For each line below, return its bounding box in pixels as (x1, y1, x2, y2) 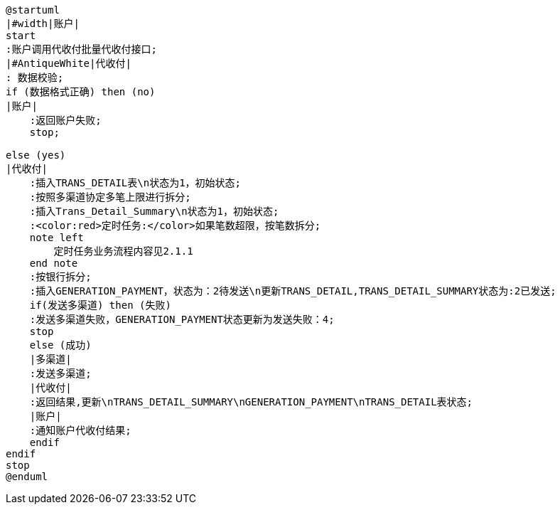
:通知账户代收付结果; (29, 425, 131, 436)
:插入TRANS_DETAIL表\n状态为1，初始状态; (29, 177, 242, 188)
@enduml (6, 471, 48, 482)
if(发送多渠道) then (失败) (29, 299, 171, 311)
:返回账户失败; (29, 115, 102, 126)
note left (29, 232, 84, 243)
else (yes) (6, 149, 66, 161)
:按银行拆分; (29, 271, 92, 282)
